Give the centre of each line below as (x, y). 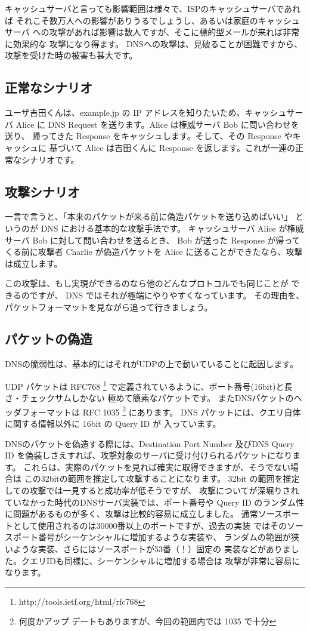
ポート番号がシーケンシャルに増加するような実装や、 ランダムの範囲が (152, 537)
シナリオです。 (50, 159)
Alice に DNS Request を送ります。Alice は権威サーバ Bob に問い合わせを (157, 124)
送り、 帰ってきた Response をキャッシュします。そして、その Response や (149, 136)
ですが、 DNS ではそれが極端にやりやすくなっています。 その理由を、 (167, 295)
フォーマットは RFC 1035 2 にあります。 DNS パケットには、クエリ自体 (161, 411)
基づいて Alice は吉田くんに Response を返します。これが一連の (172, 147)
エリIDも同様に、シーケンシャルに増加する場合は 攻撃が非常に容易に (165, 560)
